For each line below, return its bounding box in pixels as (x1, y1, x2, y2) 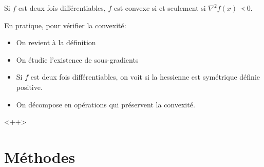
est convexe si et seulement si (114, 3, 206, 13)
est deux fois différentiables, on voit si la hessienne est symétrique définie (30, 71, 260, 82)
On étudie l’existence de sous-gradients (16, 54, 139, 65)
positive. (16, 81, 43, 92)
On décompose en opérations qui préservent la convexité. (16, 99, 195, 109)
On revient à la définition (16, 37, 96, 48)
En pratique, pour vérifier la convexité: (4, 20, 126, 30)
